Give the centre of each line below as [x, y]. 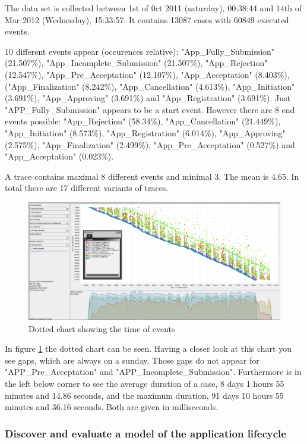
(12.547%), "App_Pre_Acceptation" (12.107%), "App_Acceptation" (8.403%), [147, 74]
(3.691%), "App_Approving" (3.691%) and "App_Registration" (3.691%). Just [148, 98]
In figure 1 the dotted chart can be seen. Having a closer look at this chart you [148, 348]
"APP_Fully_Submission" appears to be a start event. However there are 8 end [150, 109]
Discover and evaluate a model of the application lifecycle [145, 433]
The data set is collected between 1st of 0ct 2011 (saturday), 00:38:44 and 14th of [153, 8]
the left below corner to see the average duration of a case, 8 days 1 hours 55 [145, 383]
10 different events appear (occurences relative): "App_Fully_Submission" [140, 51]
